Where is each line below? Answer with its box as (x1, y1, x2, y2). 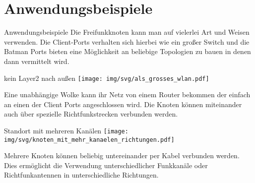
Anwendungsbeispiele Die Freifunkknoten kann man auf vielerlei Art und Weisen (4, 27, 250, 37)
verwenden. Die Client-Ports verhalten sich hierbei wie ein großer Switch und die (4, 36, 250, 47)
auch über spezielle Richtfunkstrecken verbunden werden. (4, 109, 178, 119)
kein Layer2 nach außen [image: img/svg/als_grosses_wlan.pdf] (4, 72, 209, 83)
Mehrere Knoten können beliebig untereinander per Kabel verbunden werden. (4, 150, 240, 161)
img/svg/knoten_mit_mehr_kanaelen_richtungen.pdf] (4, 136, 175, 143)
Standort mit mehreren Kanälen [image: (4, 125, 128, 135)
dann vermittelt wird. (4, 56, 69, 66)
